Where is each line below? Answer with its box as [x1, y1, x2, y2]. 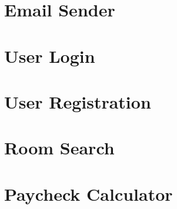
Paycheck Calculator [4, 181, 173, 205]
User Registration [4, 89, 151, 113]
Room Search [4, 136, 115, 160]
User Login [4, 43, 95, 68]
